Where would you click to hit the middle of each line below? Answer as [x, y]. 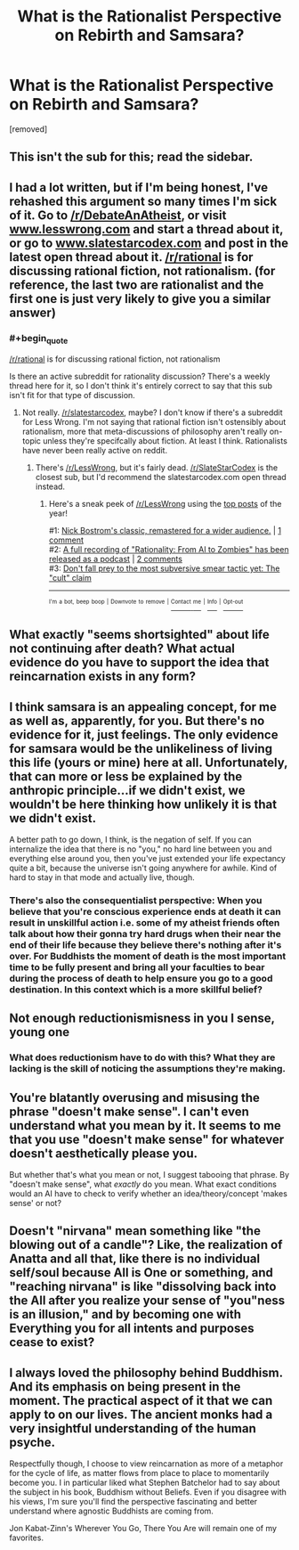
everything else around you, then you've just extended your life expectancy [148, 859]
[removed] [28, 129]
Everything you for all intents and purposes [132, 1329]
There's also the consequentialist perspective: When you [136, 900]
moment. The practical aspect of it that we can [141, 1400]
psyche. [32, 1442]
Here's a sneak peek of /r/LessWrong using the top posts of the [165, 504]
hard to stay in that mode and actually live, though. [102, 877]
